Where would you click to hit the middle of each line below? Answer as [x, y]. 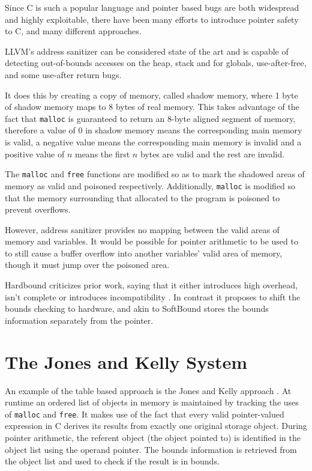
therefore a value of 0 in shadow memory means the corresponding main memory [154, 130]
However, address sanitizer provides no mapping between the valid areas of [142, 229]
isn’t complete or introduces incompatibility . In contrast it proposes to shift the [153, 296]
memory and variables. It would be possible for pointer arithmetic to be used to [151, 241]
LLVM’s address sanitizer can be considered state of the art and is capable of [147, 51]
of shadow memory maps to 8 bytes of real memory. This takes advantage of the [152, 107]
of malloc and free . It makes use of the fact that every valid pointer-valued [145, 414]
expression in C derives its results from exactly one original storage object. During [156, 426]
